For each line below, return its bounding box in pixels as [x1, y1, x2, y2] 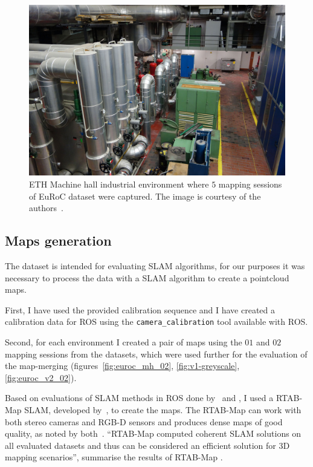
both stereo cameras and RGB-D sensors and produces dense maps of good [5, 415, 283, 428]
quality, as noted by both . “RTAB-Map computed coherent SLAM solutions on [5, 427, 302, 440]
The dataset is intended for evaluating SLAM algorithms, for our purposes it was [5, 259, 305, 272]
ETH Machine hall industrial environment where [29, 177, 209, 190]
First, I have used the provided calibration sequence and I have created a [5, 303, 276, 316]
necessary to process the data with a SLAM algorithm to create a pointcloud [5, 271, 289, 284]
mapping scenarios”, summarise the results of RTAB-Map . [5, 451, 223, 463]
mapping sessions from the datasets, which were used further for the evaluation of [5, 347, 308, 360]
